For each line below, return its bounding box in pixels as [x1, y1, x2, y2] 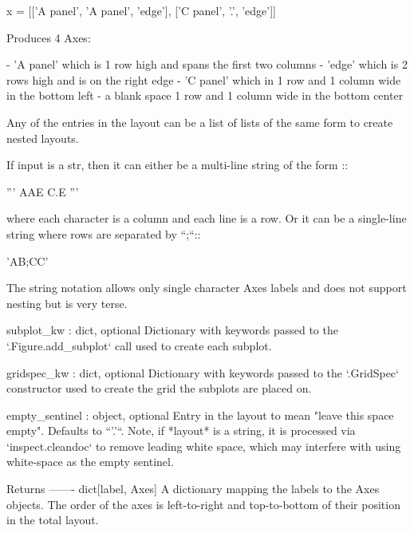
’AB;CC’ [6, 252, 49, 269]
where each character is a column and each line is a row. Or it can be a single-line [6, 210, 407, 227]
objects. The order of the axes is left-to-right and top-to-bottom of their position [6, 495, 400, 512]
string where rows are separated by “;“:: [6, 225, 201, 242]
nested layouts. [6, 129, 79, 146]
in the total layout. [6, 511, 99, 528]
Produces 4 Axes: [6, 29, 91, 45]
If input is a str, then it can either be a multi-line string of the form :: [6, 156, 349, 173]
